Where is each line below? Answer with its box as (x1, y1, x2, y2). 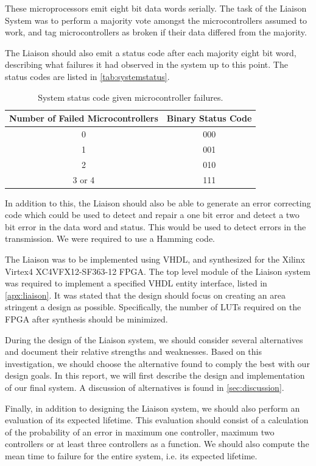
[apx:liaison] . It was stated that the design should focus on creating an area (5, 288, 286, 301)
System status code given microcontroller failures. (38, 90, 223, 103)
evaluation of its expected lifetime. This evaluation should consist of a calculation (5, 413, 309, 426)
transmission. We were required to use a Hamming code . (5, 232, 216, 245)
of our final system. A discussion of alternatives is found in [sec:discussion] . (5, 380, 284, 393)
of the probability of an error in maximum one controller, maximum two (5, 425, 275, 438)
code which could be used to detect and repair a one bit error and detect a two (5, 208, 300, 221)
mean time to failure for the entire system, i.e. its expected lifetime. (5, 449, 258, 462)
